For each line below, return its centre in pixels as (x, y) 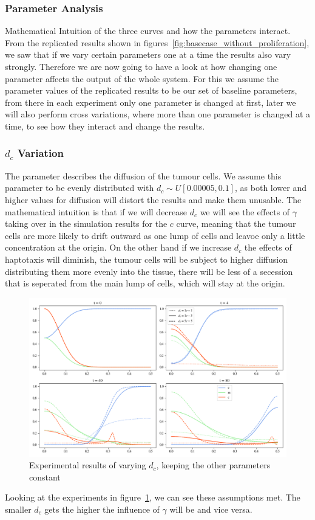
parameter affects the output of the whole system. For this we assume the (142, 78)
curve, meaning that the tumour (236, 224)
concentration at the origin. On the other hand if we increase (118, 247)
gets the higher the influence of (102, 509)
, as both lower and (271, 188)
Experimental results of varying (88, 465)
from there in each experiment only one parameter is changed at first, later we (151, 102)
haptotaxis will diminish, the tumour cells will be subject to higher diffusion (147, 259)
